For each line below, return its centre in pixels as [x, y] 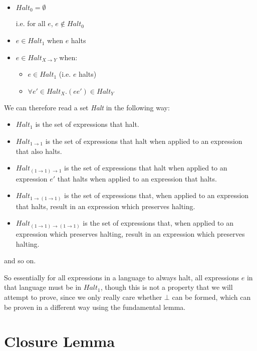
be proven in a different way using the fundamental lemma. [95, 307]
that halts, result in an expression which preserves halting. [105, 206]
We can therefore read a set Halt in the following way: [87, 107]
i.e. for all [31, 23]
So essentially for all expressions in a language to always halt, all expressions [122, 277]
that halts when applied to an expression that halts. [137, 178]
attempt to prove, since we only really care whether [83, 297]
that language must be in [43, 287]
